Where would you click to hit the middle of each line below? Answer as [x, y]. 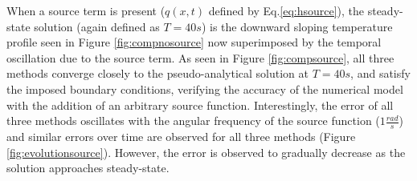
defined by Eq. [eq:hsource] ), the [286, 10]
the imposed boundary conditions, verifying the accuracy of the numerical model [205, 88]
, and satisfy [380, 73]
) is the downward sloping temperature [297, 26]
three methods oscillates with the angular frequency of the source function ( [193, 121]
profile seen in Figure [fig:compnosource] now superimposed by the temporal [194, 42]
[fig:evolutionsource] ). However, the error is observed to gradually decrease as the [206, 152]
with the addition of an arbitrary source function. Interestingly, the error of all [200, 105]
